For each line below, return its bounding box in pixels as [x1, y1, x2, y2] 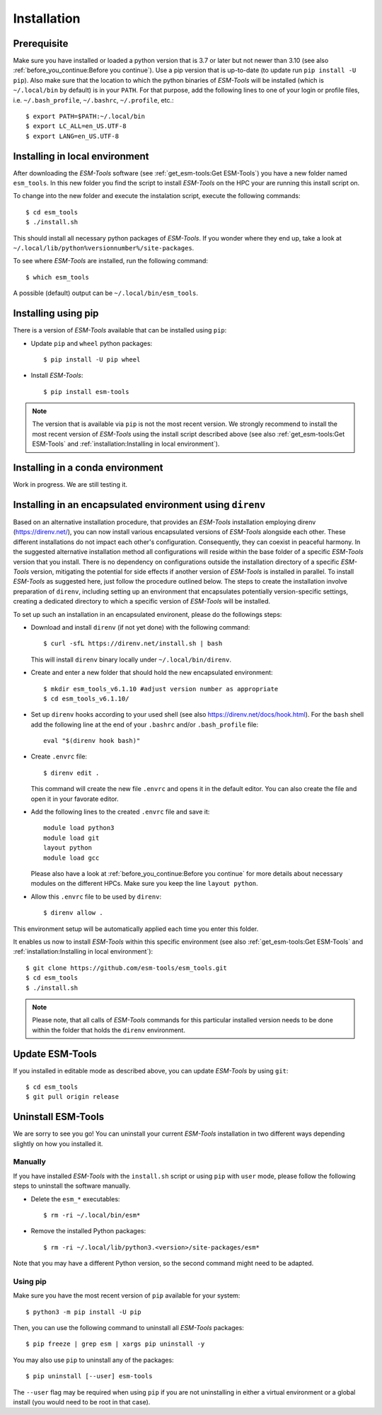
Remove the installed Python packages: [30, 1227, 146, 1235]
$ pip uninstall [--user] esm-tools [25, 1373, 153, 1380]
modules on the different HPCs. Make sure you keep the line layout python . [30, 879, 258, 888]
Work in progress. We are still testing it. [13, 480, 127, 489]
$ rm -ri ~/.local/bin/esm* [43, 1211, 141, 1219]
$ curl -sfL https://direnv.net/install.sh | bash [43, 640, 223, 647]
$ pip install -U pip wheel [43, 355, 141, 364]
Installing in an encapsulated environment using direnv [13, 499, 266, 511]
